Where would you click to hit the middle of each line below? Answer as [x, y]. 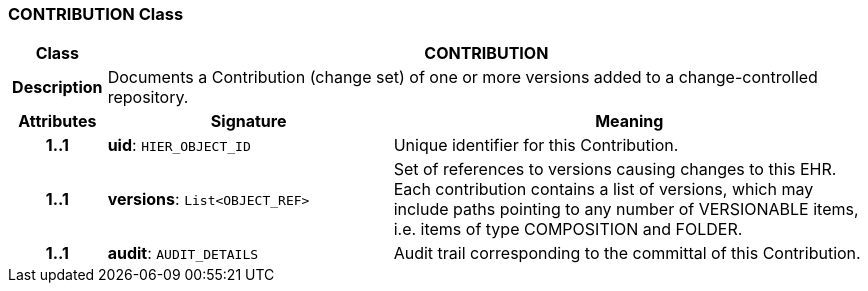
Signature [248, 121]
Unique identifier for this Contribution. [536, 145]
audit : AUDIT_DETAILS [183, 253]
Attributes [57, 121]
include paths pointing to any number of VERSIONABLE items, [626, 209]
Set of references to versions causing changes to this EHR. [615, 169]
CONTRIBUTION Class [96, 14]
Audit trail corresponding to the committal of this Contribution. [627, 253]
